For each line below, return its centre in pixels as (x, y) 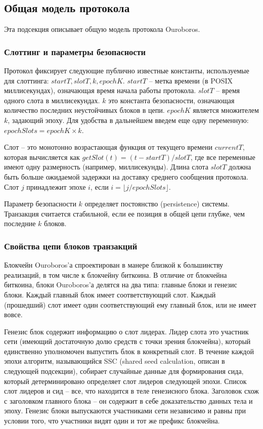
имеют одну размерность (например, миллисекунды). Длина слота (106, 167)
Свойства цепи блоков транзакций (71, 246)
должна (240, 167)
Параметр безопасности (40, 204)
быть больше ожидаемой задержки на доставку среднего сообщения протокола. (126, 176)
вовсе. (13, 314)
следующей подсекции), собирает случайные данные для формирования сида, (124, 371)
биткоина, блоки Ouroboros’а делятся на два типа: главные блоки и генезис (121, 285)
